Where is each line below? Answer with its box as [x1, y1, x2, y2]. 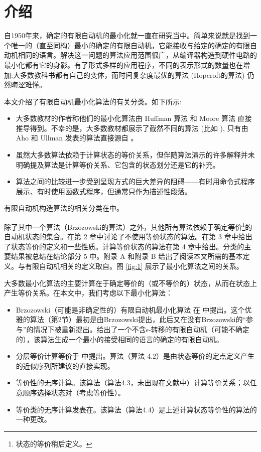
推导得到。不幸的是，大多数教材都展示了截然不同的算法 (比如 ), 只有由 [16, 122, 248, 133]
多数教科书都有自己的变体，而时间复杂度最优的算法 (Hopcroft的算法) [20, 69, 245, 80]
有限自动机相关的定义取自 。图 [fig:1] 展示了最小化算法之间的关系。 [25, 261, 243, 271]
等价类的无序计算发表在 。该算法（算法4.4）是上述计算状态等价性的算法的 [16, 404, 257, 414]
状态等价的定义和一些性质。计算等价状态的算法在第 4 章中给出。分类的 [11, 241, 244, 251]
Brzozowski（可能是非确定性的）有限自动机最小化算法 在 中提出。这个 [16, 304, 245, 315]
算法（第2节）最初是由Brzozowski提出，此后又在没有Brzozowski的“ [30, 314, 246, 325]
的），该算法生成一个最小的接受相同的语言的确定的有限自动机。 [16, 334, 223, 344]
